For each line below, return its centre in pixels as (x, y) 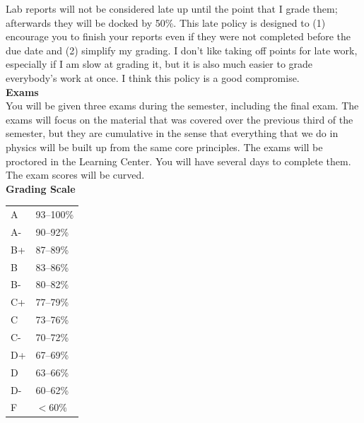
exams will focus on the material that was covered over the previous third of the (180, 119)
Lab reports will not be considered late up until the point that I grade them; (172, 8)
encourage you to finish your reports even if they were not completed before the (178, 36)
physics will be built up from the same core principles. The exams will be (164, 147)
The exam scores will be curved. (75, 175)
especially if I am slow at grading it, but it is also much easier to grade (159, 64)
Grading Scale (41, 188)
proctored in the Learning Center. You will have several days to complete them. (178, 161)
